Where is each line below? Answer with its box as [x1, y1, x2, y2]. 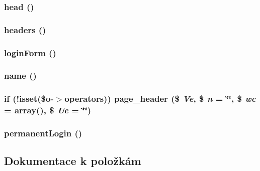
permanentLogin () [4, 127, 82, 139]
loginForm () [4, 46, 56, 59]
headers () [4, 23, 46, 36]
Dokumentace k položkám [4, 153, 141, 168]
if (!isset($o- [4, 92, 54, 105]
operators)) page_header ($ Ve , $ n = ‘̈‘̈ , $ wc [64, 92, 256, 105]
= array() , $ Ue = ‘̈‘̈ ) [4, 104, 92, 116]
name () [4, 69, 37, 82]
